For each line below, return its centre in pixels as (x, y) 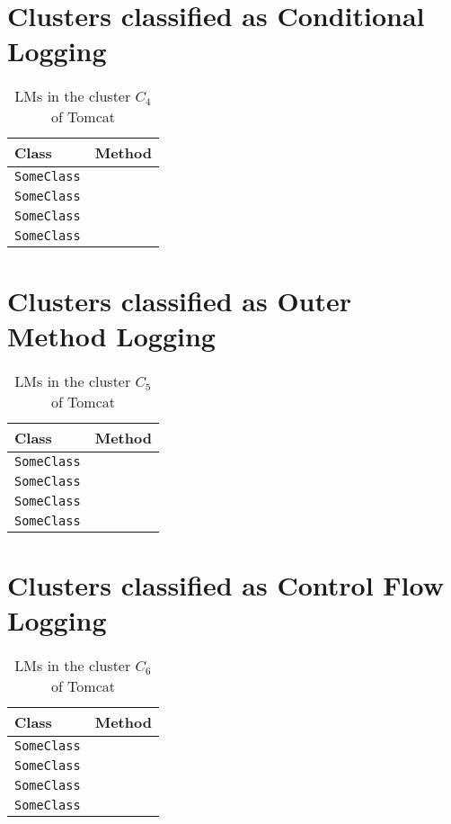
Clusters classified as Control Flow (225, 584)
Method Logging (111, 335)
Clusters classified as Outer (180, 300)
